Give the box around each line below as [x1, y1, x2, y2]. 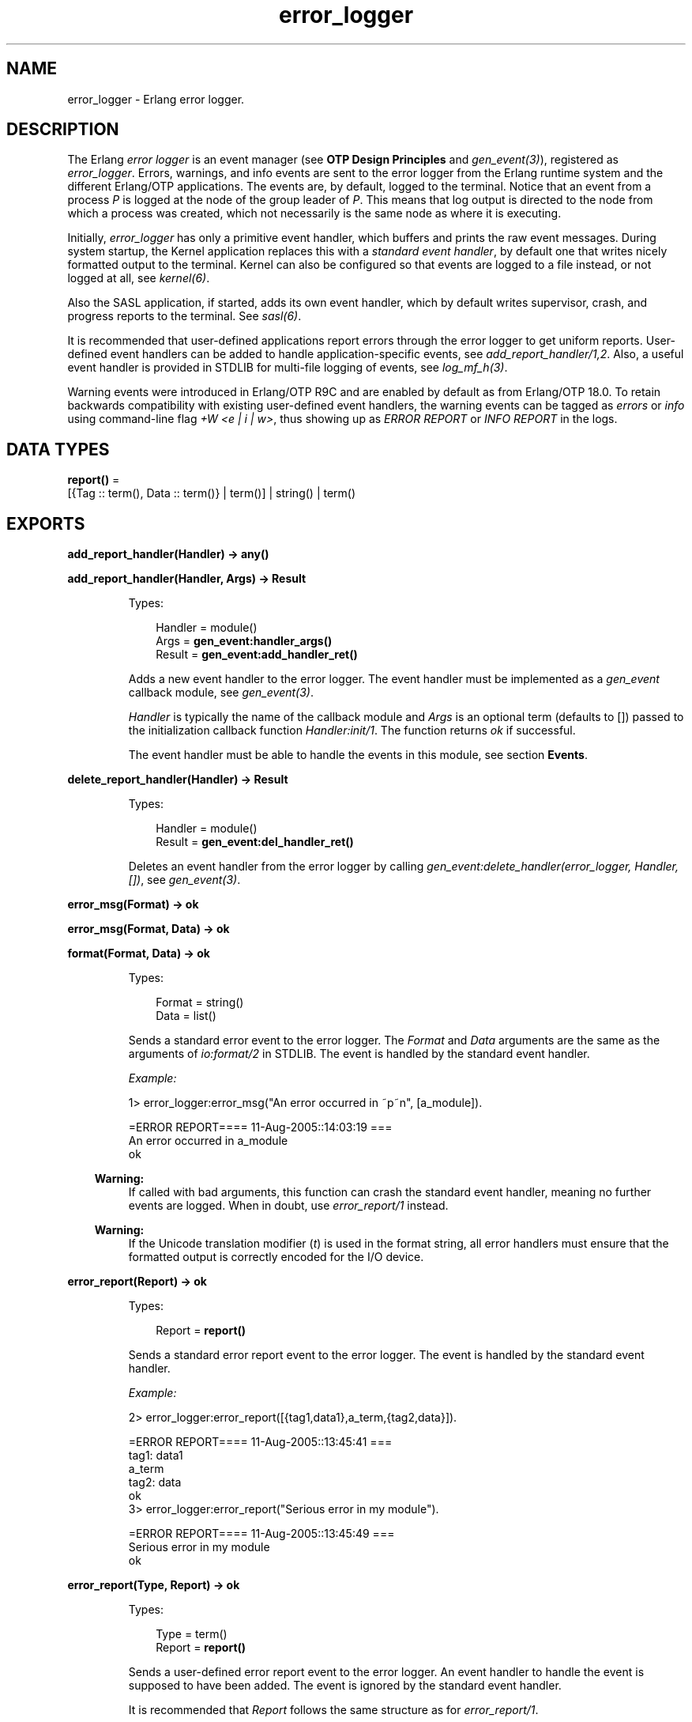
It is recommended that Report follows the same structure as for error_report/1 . [128, 1703, 539, 1717]
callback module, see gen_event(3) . [128, 685, 314, 700]
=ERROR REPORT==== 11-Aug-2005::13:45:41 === [128, 1435, 393, 1449]
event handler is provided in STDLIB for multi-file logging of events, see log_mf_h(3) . [67, 361, 508, 375]
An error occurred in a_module [128, 1134, 288, 1148]
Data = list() [156, 1009, 216, 1023]
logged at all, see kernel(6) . [67, 271, 210, 285]
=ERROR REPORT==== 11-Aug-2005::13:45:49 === [128, 1527, 395, 1541]
